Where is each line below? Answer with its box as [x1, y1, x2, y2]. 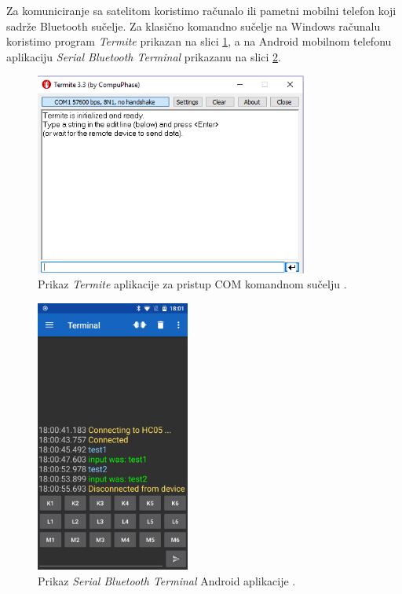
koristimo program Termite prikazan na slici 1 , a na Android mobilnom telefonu [6, 33, 392, 49]
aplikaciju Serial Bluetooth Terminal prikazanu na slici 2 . [6, 48, 281, 64]
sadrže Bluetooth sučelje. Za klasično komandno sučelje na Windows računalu [6, 17, 381, 34]
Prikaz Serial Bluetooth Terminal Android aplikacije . [38, 572, 296, 588]
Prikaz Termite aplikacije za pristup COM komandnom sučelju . [38, 276, 347, 292]
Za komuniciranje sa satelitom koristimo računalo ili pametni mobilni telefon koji [6, 2, 397, 18]
